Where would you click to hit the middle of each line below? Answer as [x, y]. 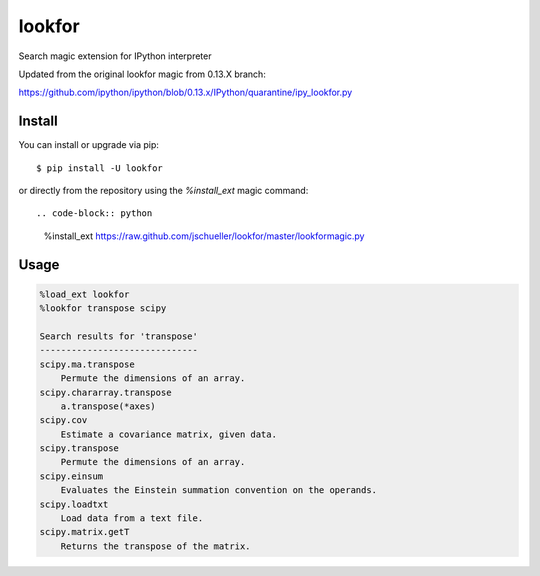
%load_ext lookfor [84, 294]
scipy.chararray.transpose [105, 392]
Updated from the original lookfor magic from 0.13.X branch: [142, 74]
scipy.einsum [71, 476]
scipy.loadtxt [74, 504]
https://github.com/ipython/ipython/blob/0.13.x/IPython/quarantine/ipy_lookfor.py [185, 92]
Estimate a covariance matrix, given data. [168, 434]
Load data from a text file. [132, 518]
